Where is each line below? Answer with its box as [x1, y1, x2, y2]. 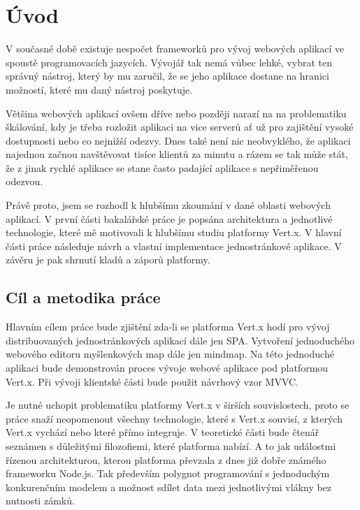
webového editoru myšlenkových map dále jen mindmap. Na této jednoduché [6, 347, 334, 361]
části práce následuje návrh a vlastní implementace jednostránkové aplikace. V [6, 238, 342, 253]
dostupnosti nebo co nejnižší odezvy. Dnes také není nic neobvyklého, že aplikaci [6, 133, 351, 147]
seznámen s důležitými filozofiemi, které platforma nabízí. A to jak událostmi [6, 438, 336, 453]
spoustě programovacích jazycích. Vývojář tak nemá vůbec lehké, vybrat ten [6, 54, 332, 69]
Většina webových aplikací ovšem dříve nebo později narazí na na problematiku [6, 105, 347, 120]
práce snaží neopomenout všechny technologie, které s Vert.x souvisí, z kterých [6, 411, 343, 425]
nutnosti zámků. [6, 493, 75, 508]
